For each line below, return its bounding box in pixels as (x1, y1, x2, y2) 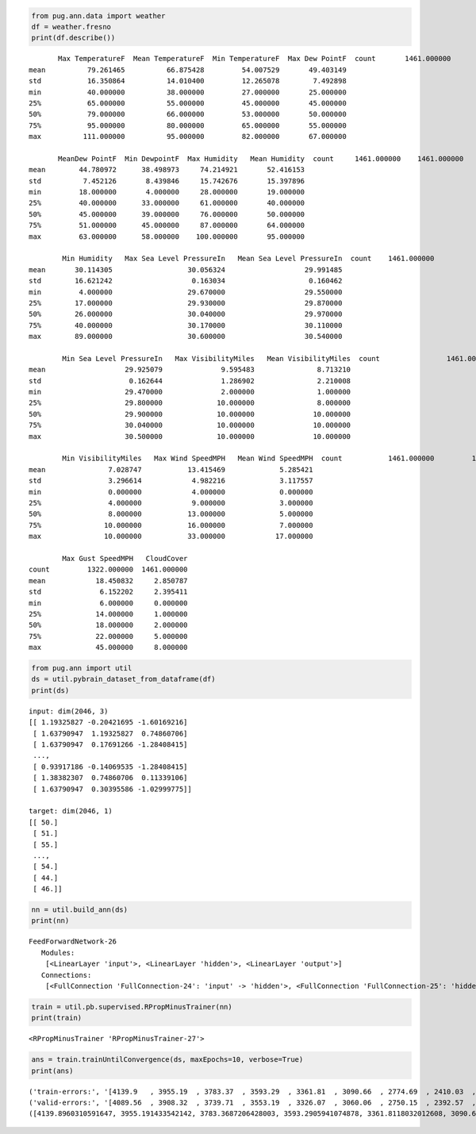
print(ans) (31, 1066, 74, 1075)
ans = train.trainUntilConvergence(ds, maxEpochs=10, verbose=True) (31, 1055, 304, 1064)
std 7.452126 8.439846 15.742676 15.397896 (29, 176, 305, 186)
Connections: (40, 971, 92, 979)
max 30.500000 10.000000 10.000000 (29, 432, 351, 440)
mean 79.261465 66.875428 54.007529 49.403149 (29, 65, 347, 75)
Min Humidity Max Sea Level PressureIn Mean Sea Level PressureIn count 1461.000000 (62, 254, 435, 263)
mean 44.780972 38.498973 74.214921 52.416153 (29, 165, 305, 175)
